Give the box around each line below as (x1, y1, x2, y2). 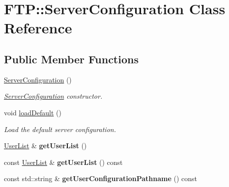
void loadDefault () (4, 107, 61, 117)
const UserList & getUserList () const (4, 157, 123, 167)
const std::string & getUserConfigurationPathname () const (4, 173, 198, 184)
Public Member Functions (4, 51, 139, 66)
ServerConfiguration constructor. (4, 91, 103, 101)
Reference (4, 18, 72, 38)
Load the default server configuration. (4, 124, 116, 134)
